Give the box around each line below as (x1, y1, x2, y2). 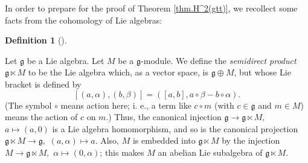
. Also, (95, 134, 119, 147)
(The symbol (5, 98, 52, 111)
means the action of (5, 110, 78, 123)
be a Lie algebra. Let (27, 54, 104, 66)
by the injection (222, 134, 280, 147)
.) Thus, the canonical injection (106, 110, 222, 123)
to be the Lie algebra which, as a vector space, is (28, 66, 209, 78)
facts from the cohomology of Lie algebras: (5, 13, 162, 26)
